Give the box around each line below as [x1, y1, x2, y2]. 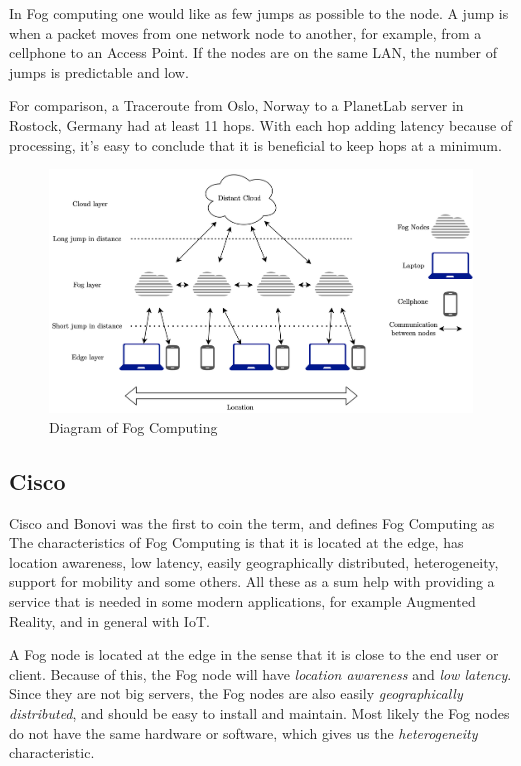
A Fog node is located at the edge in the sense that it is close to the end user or [9, 644, 499, 665]
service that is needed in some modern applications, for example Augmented [9, 591, 476, 612]
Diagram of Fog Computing [49, 416, 218, 437]
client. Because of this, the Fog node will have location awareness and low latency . [9, 663, 512, 684]
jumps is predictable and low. [9, 61, 189, 82]
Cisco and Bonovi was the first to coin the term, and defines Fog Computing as [9, 512, 495, 533]
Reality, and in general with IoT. [9, 610, 210, 631]
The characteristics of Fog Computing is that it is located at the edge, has [9, 532, 464, 553]
